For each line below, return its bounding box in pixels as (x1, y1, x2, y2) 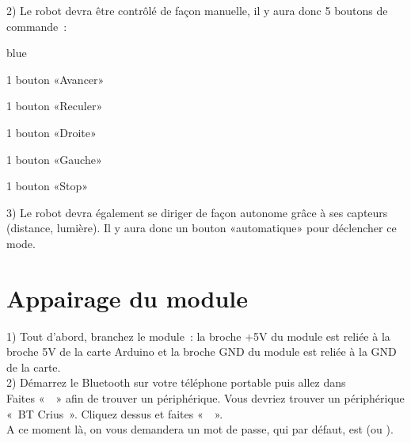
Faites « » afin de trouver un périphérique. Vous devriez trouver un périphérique (6, 390, 405, 407)
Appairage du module (6, 281, 249, 314)
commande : (6, 17, 67, 34)
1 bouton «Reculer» (6, 97, 103, 114)
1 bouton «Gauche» (6, 151, 102, 167)
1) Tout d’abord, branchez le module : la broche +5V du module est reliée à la (6, 327, 390, 344)
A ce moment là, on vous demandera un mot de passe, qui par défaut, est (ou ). (6, 421, 394, 437)
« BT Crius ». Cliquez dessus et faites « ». (6, 405, 223, 422)
